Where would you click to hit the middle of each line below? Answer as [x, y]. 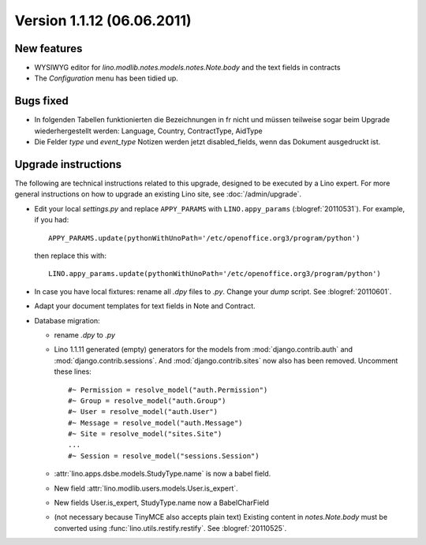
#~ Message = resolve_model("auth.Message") [156, 423]
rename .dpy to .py [85, 334]
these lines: [73, 371]
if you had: [52, 220]
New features [49, 49]
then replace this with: [70, 256]
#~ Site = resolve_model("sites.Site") [145, 434]
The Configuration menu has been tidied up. [106, 78]
